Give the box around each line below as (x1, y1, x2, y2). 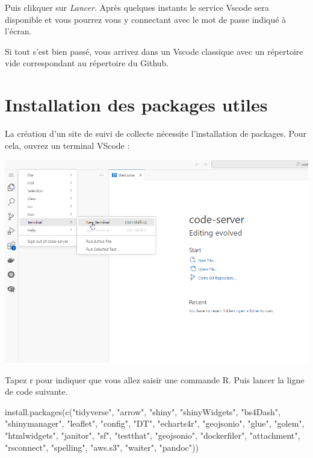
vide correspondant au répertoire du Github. (5, 57, 169, 69)
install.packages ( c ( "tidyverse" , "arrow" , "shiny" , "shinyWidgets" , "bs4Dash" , (5, 405, 280, 418)
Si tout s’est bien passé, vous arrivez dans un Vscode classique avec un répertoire (5, 45, 303, 57)
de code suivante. (5, 385, 68, 398)
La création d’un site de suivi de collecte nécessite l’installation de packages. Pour (5, 127, 307, 140)
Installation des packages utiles (5, 92, 268, 117)
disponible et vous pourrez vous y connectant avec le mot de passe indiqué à (5, 13, 287, 25)
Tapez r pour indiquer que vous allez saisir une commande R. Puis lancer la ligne (5, 373, 305, 386)
